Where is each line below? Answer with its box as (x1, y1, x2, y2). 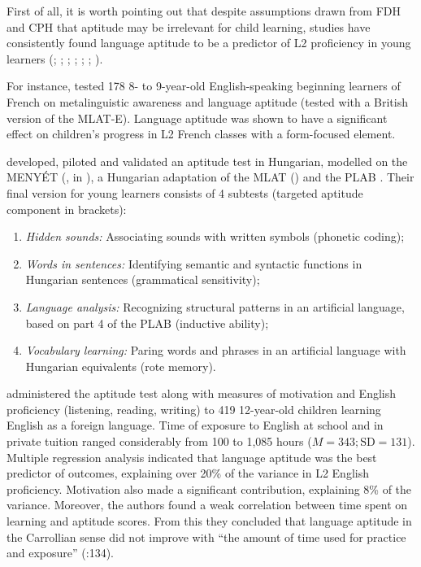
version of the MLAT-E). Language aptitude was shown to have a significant (7, 109, 388, 126)
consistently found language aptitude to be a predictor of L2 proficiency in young (7, 34, 411, 51)
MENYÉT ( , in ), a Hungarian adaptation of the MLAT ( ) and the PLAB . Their (7, 168, 414, 185)
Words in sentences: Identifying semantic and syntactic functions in (25, 255, 362, 272)
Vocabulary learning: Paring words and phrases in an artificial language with (25, 342, 406, 359)
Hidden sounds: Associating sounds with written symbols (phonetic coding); (25, 228, 405, 245)
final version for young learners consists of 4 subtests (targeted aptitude (7, 184, 363, 201)
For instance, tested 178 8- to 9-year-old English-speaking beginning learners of (7, 77, 401, 94)
